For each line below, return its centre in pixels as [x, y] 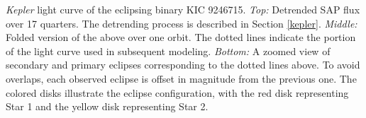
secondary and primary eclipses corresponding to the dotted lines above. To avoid [183, 65]
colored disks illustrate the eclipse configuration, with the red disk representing [177, 92]
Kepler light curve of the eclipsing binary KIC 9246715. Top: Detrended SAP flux [183, 9]
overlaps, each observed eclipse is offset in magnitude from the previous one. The [181, 78]
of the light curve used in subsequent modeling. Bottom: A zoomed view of [168, 51]
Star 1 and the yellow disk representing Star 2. [107, 106]
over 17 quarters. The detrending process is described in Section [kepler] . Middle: [182, 23]
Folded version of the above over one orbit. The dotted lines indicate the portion [181, 37]
